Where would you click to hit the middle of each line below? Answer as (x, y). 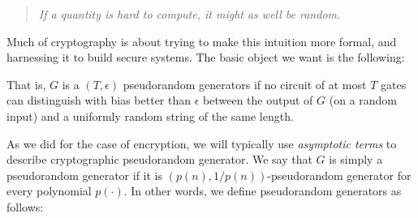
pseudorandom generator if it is (85, 175)
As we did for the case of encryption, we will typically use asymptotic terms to (202, 143)
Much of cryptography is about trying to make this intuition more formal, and (202, 41)
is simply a (356, 159)
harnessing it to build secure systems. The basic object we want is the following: (206, 57)
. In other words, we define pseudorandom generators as (263, 191)
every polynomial (49, 191)
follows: (25, 206)
